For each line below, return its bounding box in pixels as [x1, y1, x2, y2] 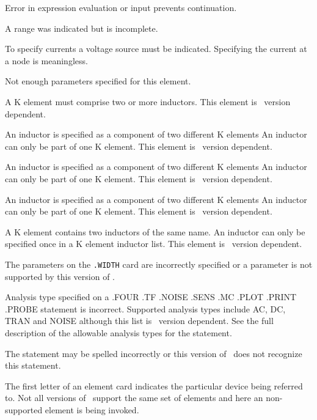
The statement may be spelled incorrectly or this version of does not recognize [5, 347, 302, 359]
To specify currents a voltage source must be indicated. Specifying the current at [5, 42, 307, 55]
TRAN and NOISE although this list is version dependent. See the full [5, 314, 274, 327]
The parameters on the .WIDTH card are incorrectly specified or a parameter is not [5, 257, 313, 270]
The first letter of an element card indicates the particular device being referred [5, 379, 303, 392]
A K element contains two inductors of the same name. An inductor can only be [5, 225, 305, 238]
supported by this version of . [5, 270, 115, 282]
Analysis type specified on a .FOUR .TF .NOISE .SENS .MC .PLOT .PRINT [5, 290, 297, 303]
